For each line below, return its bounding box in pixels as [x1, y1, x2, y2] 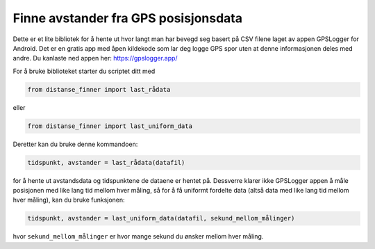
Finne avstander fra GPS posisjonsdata [12, 10, 243, 26]
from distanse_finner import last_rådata [27, 86, 171, 93]
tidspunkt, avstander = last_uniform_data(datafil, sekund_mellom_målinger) [27, 214, 295, 223]
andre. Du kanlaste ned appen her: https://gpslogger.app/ [12, 54, 178, 63]
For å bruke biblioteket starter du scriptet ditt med [12, 67, 156, 75]
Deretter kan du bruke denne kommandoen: [12, 140, 138, 148]
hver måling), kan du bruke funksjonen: [12, 195, 125, 204]
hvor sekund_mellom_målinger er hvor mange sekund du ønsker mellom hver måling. [12, 232, 264, 241]
